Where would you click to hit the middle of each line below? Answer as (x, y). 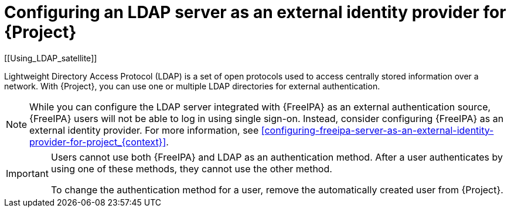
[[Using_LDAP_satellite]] (51, 58)
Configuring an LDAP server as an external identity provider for (255, 12)
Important (27, 173)
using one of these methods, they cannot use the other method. (191, 168)
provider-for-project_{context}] (98, 142)
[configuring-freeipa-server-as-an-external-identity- (377, 130)
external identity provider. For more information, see (144, 130)
